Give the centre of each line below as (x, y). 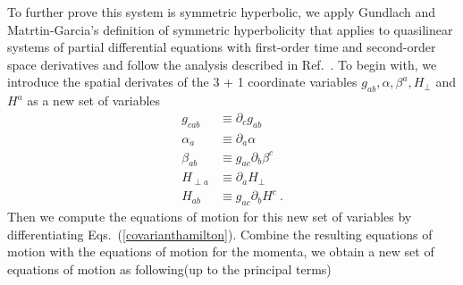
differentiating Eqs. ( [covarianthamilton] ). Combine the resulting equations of (220, 234)
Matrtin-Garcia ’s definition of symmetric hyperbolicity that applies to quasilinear (230, 29)
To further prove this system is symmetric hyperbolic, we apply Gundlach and (222, 12)
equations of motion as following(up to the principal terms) (169, 269)
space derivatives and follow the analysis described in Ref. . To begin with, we (222, 64)
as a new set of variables (94, 101)
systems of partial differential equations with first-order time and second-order (222, 47)
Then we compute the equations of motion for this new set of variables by (210, 217)
